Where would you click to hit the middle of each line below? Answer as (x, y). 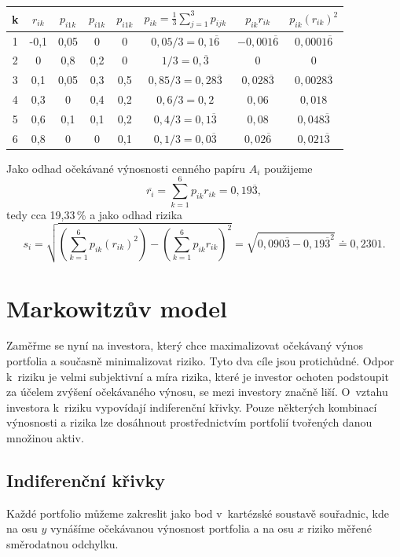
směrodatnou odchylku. (62, 544)
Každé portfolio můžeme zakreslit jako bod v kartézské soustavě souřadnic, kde (198, 513)
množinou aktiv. (45, 438)
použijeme (288, 168)
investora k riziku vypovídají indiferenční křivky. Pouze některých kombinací (192, 407)
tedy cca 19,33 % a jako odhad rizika (95, 214)
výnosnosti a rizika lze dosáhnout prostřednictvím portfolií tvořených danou (189, 422)
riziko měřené (339, 528)
